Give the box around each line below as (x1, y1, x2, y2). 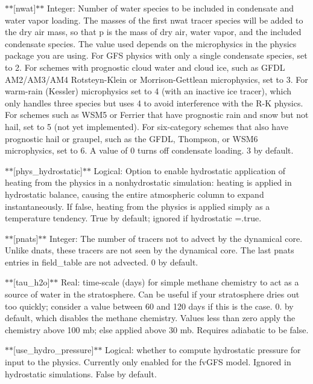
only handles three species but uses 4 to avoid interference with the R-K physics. (5, 96, 303, 109)
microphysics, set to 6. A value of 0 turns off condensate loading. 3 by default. (5, 144, 294, 157)
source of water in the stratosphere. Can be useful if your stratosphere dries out (5, 288, 300, 301)
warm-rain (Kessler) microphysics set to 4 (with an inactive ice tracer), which (5, 85, 292, 97)
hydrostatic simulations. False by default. (5, 367, 157, 380)
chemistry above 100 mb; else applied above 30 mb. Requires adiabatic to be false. (5, 323, 309, 336)
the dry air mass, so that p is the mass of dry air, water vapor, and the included (5, 25, 302, 38)
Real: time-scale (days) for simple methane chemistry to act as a (60, 276, 299, 288)
